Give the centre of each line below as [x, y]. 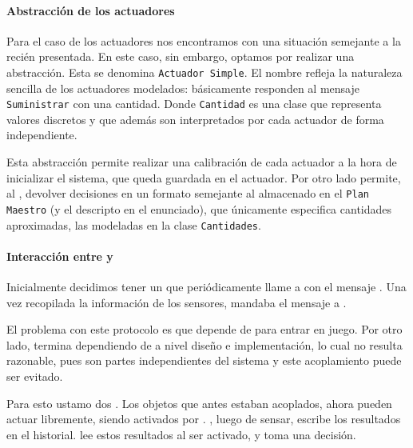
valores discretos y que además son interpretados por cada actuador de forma [195, 119]
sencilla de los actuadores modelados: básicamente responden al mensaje [183, 88]
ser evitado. [35, 376]
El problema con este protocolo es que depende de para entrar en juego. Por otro [205, 329]
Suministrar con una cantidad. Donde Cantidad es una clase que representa [194, 104]
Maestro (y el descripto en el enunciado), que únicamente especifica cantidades [199, 208]
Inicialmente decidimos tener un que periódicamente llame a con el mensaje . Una [206, 287]
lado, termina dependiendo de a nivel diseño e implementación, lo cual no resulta [205, 344]
